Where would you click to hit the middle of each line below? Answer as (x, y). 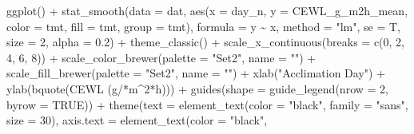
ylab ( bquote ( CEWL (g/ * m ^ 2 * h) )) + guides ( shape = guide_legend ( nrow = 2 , (197, 88)
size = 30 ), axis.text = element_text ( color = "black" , (137, 120)
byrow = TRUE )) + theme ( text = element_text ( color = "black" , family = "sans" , (207, 104)
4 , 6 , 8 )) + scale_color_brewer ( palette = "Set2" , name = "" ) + (161, 57)
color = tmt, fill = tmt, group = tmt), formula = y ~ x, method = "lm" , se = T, (203, 26)
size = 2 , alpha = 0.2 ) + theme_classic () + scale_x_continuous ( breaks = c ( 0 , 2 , (206, 42)
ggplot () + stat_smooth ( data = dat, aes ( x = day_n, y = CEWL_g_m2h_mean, (207, 10)
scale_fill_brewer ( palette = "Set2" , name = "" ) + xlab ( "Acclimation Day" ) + (196, 73)
